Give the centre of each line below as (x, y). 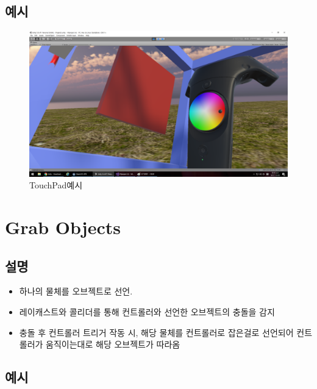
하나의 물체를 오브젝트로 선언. (76, 291)
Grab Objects (63, 227)
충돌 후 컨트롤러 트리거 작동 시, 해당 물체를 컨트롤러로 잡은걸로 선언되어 (156, 332)
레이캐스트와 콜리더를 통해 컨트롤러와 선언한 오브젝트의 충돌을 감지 (147, 312)
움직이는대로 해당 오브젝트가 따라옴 (113, 344)
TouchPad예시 (56, 185)
